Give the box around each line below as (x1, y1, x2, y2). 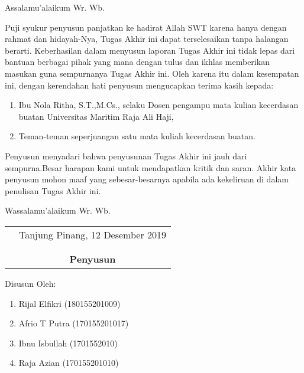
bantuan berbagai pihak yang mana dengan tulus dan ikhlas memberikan (5, 55, 270, 68)
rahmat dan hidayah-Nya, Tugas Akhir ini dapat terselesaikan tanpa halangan (5, 32, 289, 45)
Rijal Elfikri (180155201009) (18, 297, 121, 309)
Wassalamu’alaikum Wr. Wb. (5, 204, 111, 217)
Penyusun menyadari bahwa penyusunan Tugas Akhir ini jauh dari (5, 149, 247, 162)
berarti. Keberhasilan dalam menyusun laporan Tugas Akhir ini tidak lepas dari (5, 44, 295, 56)
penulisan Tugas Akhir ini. (5, 184, 101, 197)
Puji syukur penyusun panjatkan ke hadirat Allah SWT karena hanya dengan (5, 21, 287, 33)
